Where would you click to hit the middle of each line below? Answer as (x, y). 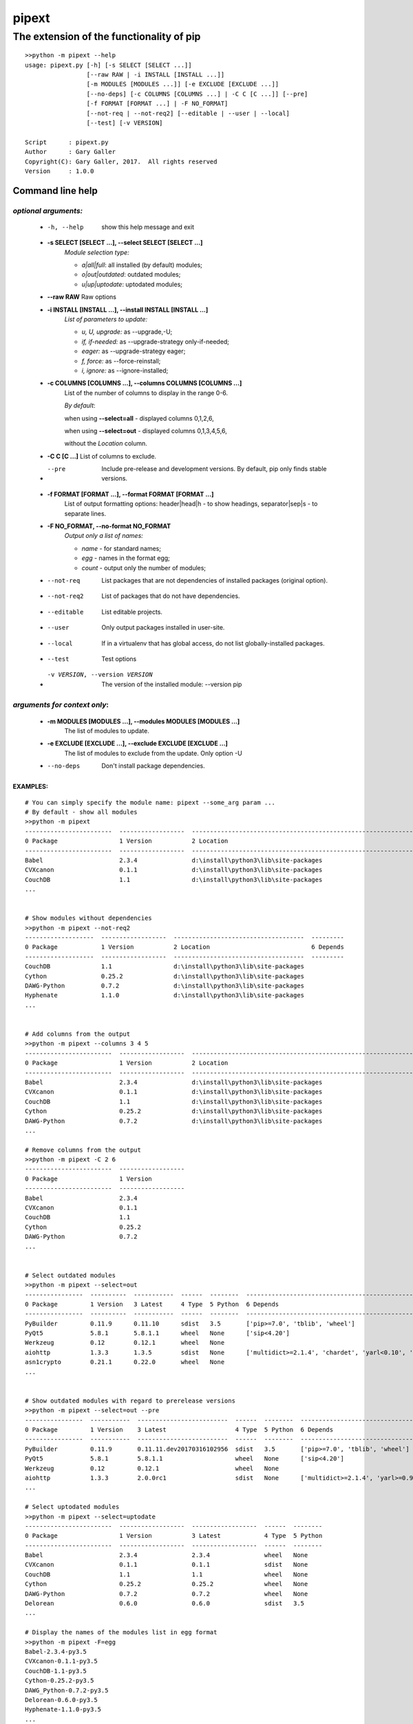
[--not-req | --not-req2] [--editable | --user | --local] (188, 113)
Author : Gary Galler (71, 152)
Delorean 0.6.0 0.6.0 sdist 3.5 (165, 1604)
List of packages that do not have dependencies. (171, 596)
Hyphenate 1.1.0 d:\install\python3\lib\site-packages (165, 995)
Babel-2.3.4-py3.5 (56, 1651)
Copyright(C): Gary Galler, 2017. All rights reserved (121, 161)
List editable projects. (132, 612)
